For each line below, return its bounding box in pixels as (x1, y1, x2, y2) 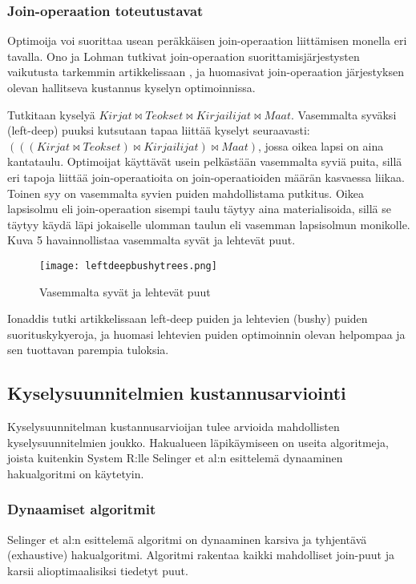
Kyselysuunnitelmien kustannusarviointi (7, 381, 346, 405)
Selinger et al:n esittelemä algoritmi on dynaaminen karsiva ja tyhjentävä (7, 530, 367, 547)
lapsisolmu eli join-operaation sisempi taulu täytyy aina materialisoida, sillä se (7, 200, 391, 217)
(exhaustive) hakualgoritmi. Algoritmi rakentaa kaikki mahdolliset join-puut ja (7, 546, 394, 563)
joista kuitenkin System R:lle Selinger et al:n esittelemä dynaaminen (7, 449, 343, 466)
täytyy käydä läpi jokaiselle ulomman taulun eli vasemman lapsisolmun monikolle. (7, 215, 410, 232)
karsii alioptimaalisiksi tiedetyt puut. (7, 562, 188, 578)
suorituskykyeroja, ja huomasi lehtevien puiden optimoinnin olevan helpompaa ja (7, 325, 406, 342)
